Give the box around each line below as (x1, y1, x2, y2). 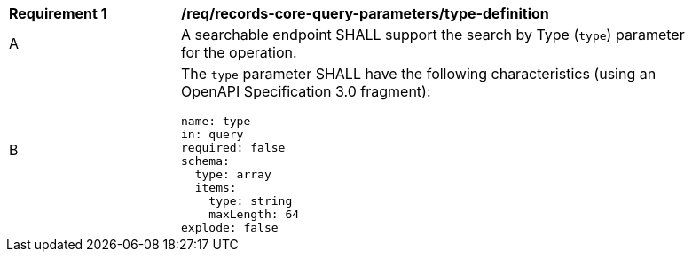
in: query (181, 128, 244, 141)
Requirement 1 (9, 4, 107, 22)
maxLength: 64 (208, 208, 300, 221)
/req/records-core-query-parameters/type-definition (181, 4, 549, 22)
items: (194, 181, 237, 194)
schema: (181, 154, 230, 168)
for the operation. (181, 43, 297, 61)
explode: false (181, 221, 279, 234)
